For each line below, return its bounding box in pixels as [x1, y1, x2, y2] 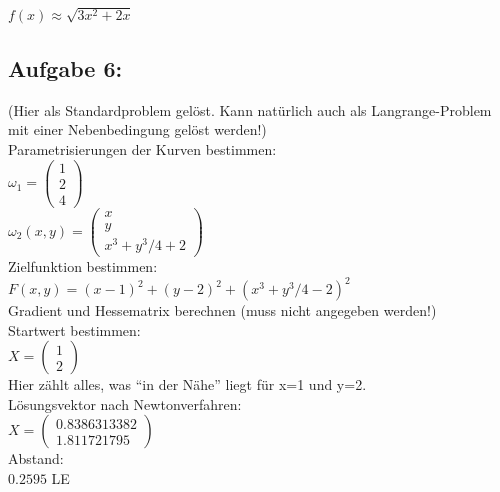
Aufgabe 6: [8, 52, 123, 83]
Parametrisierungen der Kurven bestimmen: [8, 138, 277, 159]
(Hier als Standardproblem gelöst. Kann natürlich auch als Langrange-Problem [8, 99, 492, 120]
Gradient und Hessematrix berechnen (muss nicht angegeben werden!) [8, 300, 437, 321]
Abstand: [8, 448, 64, 469]
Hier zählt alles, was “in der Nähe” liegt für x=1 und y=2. [8, 374, 367, 395]
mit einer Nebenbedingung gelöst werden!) [8, 119, 267, 140]
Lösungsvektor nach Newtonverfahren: [8, 393, 242, 414]
